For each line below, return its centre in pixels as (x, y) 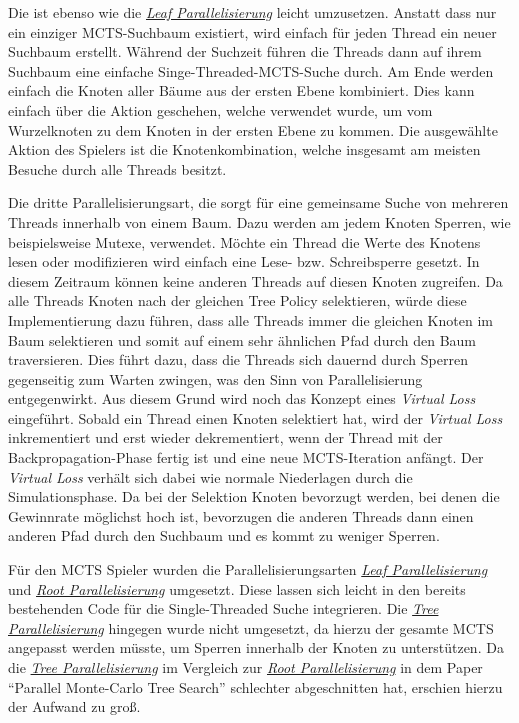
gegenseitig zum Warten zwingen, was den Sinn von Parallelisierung (215, 378)
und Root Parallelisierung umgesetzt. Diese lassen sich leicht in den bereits (237, 588)
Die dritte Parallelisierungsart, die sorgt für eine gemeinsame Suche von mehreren (258, 202)
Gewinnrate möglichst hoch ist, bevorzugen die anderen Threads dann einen (241, 515)
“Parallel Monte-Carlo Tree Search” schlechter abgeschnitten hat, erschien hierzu (255, 686)
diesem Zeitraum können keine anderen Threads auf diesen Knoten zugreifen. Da (255, 280)
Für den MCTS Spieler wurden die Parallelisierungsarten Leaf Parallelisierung (248, 569)
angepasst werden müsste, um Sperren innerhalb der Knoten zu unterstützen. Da (256, 647)
